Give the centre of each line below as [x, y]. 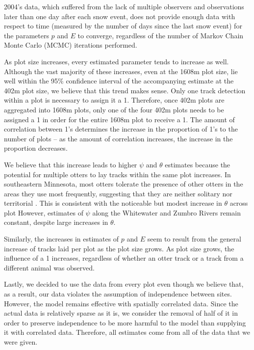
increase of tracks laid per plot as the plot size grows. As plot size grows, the [119, 248]
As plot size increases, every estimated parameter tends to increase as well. [116, 61]
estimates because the [198, 164]
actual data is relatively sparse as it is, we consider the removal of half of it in [121, 313]
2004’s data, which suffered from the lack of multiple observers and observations [124, 6]
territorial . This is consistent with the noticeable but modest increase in [113, 203]
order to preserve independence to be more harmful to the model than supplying [125, 322]
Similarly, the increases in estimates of [62, 239]
